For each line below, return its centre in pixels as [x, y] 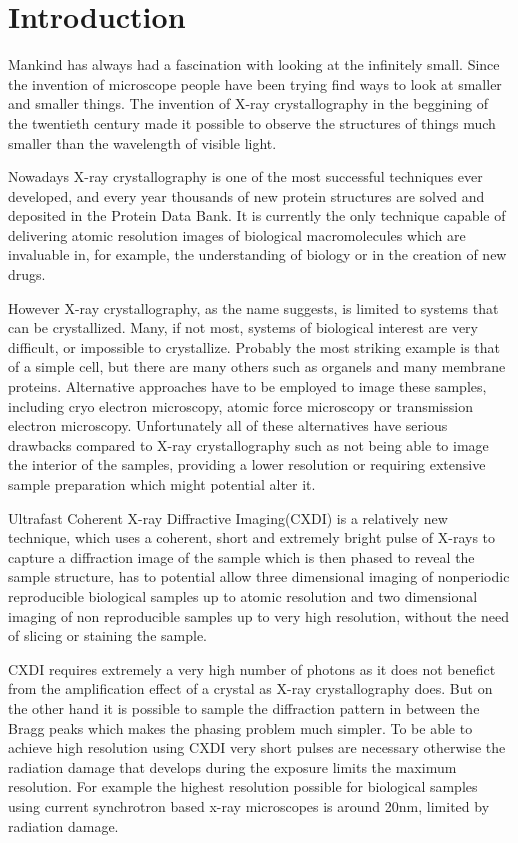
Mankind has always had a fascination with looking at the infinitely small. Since [254, 64]
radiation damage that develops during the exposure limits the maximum [232, 766]
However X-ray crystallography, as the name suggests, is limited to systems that [253, 307]
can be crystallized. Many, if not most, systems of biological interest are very [243, 327]
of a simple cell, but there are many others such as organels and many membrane [257, 366]
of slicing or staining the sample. [107, 635]
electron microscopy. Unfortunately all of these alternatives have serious [228, 425]
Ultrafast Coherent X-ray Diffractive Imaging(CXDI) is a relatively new [228, 517]
